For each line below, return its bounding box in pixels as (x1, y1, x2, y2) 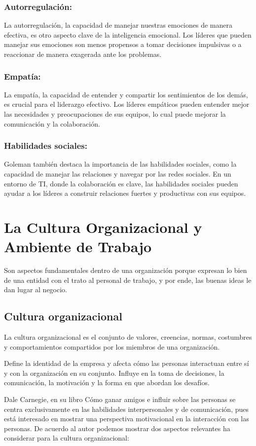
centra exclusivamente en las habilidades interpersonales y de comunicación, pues (4, 403, 249, 414)
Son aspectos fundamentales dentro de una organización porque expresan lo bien (4, 265, 247, 275)
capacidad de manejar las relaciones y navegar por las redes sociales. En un (4, 169, 231, 178)
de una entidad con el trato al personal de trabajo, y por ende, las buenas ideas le (4, 274, 252, 285)
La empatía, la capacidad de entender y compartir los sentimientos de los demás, (4, 89, 248, 99)
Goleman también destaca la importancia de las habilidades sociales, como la (4, 159, 237, 169)
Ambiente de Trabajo (4, 236, 152, 257)
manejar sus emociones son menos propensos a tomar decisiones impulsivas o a (4, 39, 242, 49)
